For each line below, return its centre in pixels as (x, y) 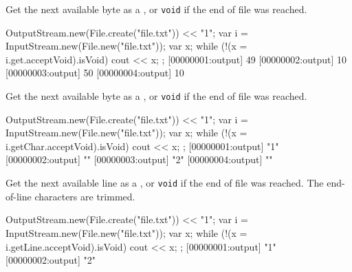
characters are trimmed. (85, 196)
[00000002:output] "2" (51, 260)
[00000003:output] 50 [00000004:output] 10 (95, 73)
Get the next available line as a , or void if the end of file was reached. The (165, 183)
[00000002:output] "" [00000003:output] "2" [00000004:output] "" (139, 159)
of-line (19, 196)
